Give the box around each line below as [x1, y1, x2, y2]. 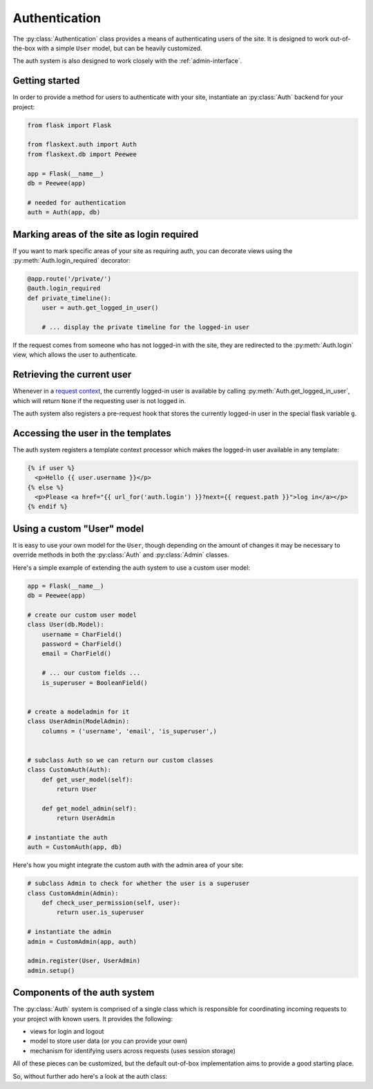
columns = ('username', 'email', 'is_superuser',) [41, 727, 217, 735]
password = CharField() [41, 640, 122, 648]
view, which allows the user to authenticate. [12, 351, 137, 359]
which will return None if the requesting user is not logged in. [12, 396, 186, 404]
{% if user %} [27, 464, 75, 472]
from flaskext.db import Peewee [27, 150, 137, 158]
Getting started [12, 75, 80, 86]
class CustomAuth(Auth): [27, 766, 112, 774]
